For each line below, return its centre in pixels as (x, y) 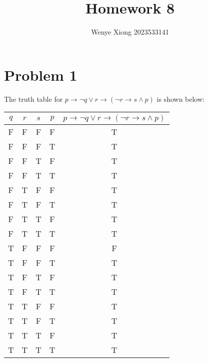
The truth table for (33, 99)
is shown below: (180, 99)
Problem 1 (41, 74)
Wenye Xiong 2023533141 (130, 32)
